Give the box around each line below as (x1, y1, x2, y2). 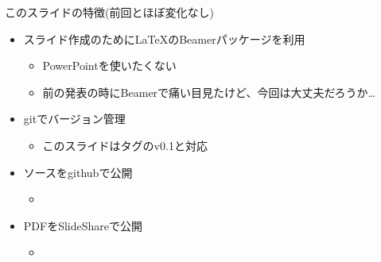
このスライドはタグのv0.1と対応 (42, 137, 208, 153)
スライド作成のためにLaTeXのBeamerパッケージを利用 (23, 30, 305, 47)
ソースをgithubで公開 (23, 164, 133, 180)
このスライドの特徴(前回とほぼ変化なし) (5, 4, 214, 20)
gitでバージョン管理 (23, 110, 126, 127)
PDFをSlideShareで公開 (23, 217, 143, 233)
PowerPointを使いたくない (42, 57, 177, 74)
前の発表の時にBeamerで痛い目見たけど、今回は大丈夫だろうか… (42, 83, 375, 100)
